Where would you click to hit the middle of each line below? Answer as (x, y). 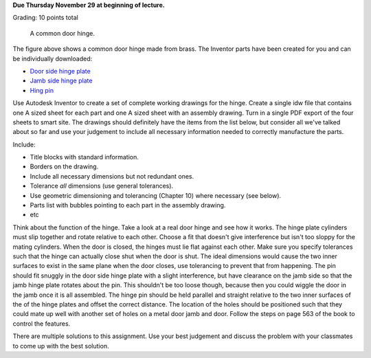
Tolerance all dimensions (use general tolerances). (102, 186)
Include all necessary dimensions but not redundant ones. (112, 176)
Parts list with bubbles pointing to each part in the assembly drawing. (128, 205)
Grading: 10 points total (45, 18)
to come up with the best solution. (61, 346)
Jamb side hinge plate (61, 81)
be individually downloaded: (53, 58)
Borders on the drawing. (64, 167)
